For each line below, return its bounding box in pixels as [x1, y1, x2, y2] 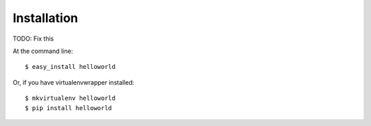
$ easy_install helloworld [25, 63, 116, 71]
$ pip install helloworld [25, 104, 113, 112]
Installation [12, 10, 78, 25]
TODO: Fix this [12, 34, 54, 43]
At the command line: [12, 47, 74, 55]
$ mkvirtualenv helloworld [25, 94, 116, 103]
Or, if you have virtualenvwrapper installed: [12, 78, 135, 86]
